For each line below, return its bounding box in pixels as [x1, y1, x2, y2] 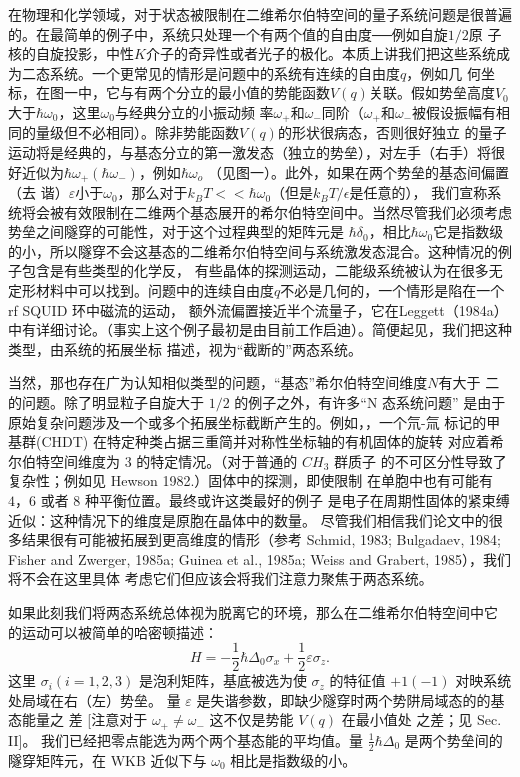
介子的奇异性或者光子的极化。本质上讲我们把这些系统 [145, 43, 496, 64]
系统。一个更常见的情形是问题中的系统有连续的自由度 [49, 62, 400, 83]
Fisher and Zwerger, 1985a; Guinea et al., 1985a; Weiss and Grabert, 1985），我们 [8, 548, 511, 569]
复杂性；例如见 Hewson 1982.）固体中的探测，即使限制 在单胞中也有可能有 [8, 470, 493, 491]
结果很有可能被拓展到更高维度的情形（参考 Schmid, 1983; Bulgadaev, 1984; [21, 529, 501, 550]
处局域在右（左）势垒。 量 [8, 689, 181, 710]
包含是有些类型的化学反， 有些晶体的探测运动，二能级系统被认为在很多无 [21, 260, 503, 281]
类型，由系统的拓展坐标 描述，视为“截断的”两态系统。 [8, 338, 362, 359]
